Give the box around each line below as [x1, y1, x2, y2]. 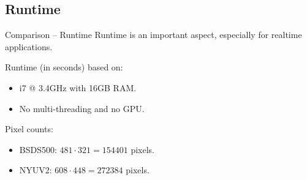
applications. [5, 40, 53, 53]
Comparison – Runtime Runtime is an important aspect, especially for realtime [5, 28, 302, 41]
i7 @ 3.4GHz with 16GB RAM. [19, 81, 137, 94]
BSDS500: [19, 143, 57, 156]
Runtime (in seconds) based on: [5, 61, 123, 73]
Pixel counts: [5, 122, 53, 135]
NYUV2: [19, 163, 52, 176]
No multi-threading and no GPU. [19, 102, 145, 114]
